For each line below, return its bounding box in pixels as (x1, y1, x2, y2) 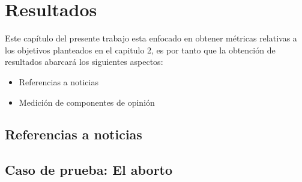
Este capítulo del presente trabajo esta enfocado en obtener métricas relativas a (5, 32, 297, 44)
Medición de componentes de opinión (19, 96, 155, 108)
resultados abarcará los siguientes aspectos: (5, 55, 163, 68)
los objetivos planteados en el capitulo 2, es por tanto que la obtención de (5, 43, 276, 56)
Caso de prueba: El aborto (5, 160, 173, 179)
